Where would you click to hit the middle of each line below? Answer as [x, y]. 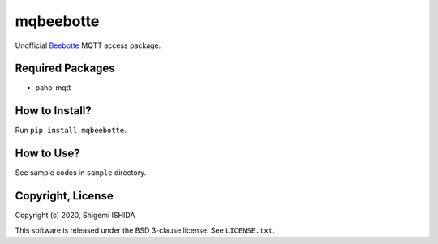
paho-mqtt [53, 88]
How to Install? [54, 111]
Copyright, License [64, 196]
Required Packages [65, 68]
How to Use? [47, 154]
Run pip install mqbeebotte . [71, 131]
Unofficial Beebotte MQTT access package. [88, 45]
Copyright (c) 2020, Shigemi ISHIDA [75, 216]
